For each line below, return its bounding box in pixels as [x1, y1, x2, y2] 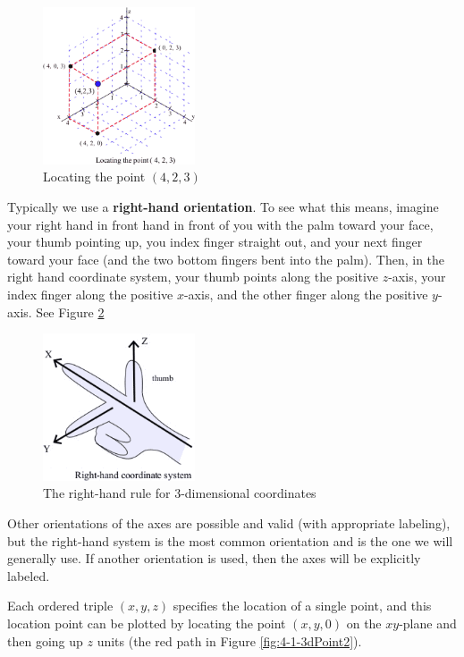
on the [346, 613, 382, 632]
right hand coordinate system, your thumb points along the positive [7, 267, 379, 286]
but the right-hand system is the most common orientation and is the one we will [7, 531, 453, 550]
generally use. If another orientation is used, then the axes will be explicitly [7, 549, 421, 568]
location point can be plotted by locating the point [7, 613, 286, 632]
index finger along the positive [7, 285, 173, 304]
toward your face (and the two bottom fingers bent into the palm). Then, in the [7, 249, 445, 268]
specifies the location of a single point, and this [173, 596, 432, 615]
